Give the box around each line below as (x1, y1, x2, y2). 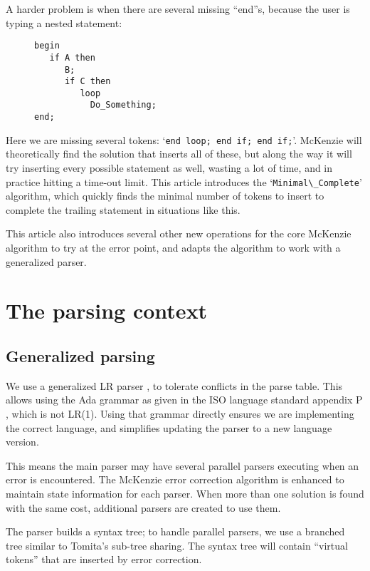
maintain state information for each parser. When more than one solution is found (6, 485, 364, 500)
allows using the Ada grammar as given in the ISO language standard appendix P (6, 392, 363, 407)
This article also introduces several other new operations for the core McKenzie (6, 226, 351, 241)
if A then (49, 52, 95, 63)
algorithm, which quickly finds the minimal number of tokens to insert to (6, 188, 324, 203)
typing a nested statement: (6, 15, 122, 30)
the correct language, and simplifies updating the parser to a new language (6, 420, 332, 435)
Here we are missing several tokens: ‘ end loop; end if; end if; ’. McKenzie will (6, 132, 362, 147)
